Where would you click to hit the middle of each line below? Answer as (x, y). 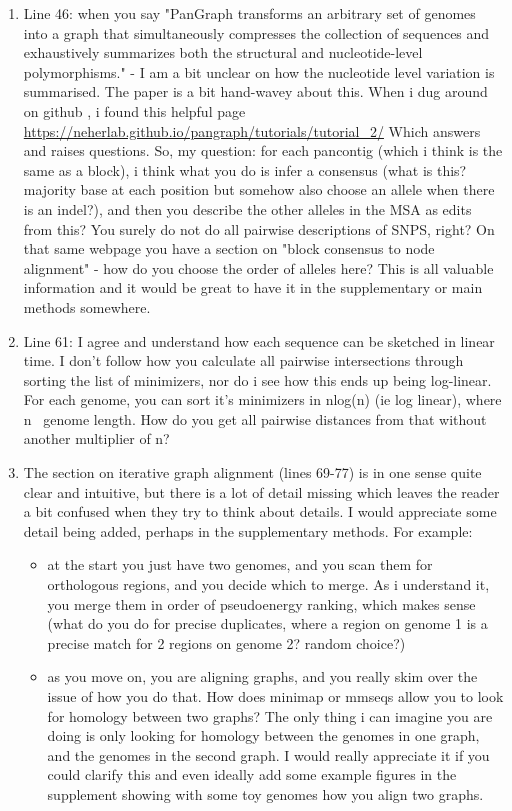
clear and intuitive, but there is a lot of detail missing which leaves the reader (261, 491)
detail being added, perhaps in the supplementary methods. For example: (248, 530)
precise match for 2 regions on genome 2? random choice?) (226, 642)
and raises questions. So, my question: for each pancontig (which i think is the (263, 150)
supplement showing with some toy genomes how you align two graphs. (265, 793)
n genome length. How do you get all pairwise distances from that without (255, 418)
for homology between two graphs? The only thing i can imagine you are (270, 715)
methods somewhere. (87, 306)
